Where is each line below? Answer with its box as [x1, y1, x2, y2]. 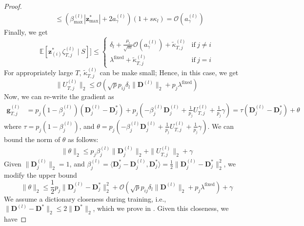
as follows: [68, 134, 99, 144]
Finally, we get [4, 26, 48, 37]
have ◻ [4, 214, 27, 224]
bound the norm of [4, 134, 61, 144]
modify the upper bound [4, 169, 77, 180]
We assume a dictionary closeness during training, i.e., [4, 193, 166, 204]
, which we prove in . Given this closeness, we [93, 203, 229, 213]
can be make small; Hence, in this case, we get [100, 67, 239, 77]
